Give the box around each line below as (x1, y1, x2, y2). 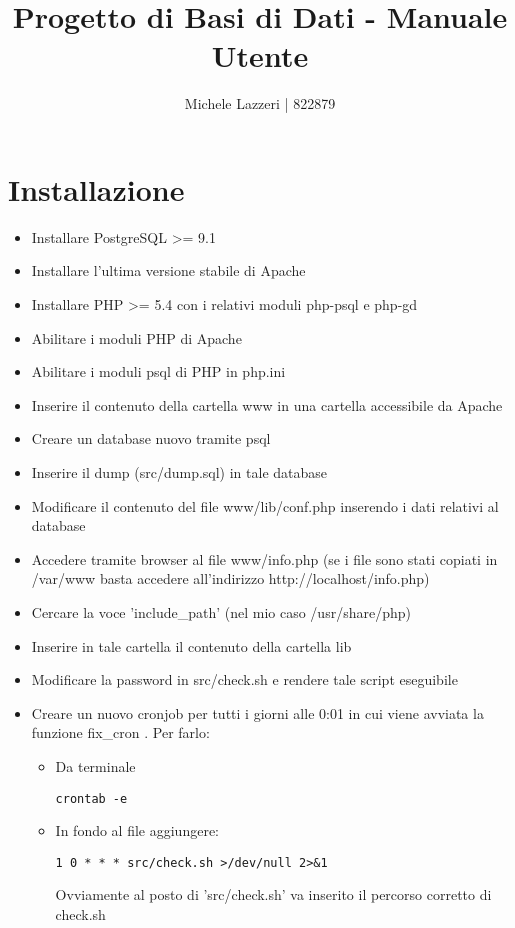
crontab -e (55, 791, 128, 806)
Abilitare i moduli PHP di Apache (31, 327, 242, 348)
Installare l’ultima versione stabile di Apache (31, 260, 306, 281)
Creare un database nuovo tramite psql (31, 428, 271, 449)
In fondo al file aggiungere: (55, 820, 219, 841)
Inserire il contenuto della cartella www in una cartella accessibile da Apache (31, 394, 503, 415)
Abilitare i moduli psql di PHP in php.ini (31, 361, 286, 382)
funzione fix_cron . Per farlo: (31, 722, 210, 743)
